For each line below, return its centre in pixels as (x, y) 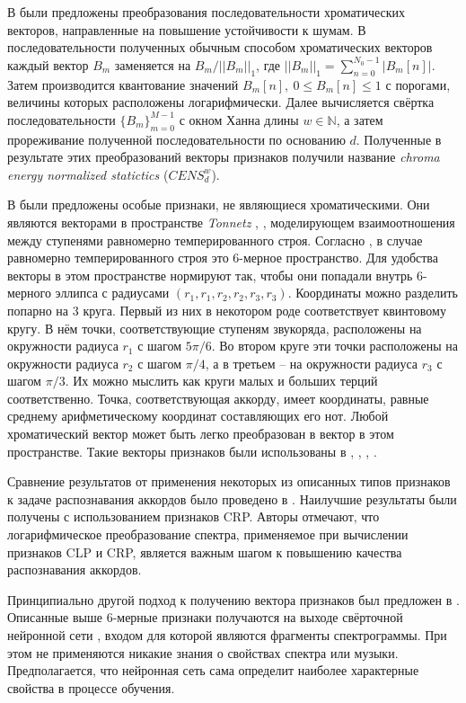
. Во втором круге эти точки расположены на (334, 346)
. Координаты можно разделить (373, 293)
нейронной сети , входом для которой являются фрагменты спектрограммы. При (227, 635)
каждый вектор (48, 64)
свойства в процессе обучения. (91, 687)
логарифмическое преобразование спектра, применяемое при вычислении (208, 534)
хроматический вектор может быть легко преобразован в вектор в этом (201, 434)
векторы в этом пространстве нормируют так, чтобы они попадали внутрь (210, 275)
